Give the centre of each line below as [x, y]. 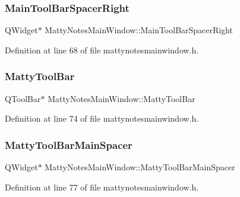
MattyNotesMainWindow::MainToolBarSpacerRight [139, 30]
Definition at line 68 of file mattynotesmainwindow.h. [102, 50]
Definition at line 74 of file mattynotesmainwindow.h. [102, 118]
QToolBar [23, 98]
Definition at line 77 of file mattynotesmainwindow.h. [102, 187]
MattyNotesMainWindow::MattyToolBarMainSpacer [140, 167]
